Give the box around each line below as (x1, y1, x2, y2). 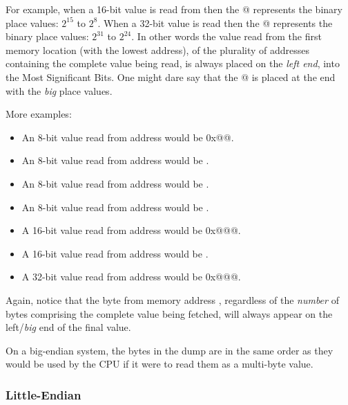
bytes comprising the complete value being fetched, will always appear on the (6, 306, 333, 321)
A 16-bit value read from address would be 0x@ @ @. (21, 223, 241, 237)
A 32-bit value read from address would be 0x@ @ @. (21, 269, 241, 284)
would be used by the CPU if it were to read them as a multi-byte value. (6, 357, 313, 371)
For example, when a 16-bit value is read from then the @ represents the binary (6, 2, 342, 16)
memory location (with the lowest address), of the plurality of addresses (6, 42, 310, 57)
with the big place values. (6, 83, 113, 98)
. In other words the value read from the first (131, 29, 322, 44)
